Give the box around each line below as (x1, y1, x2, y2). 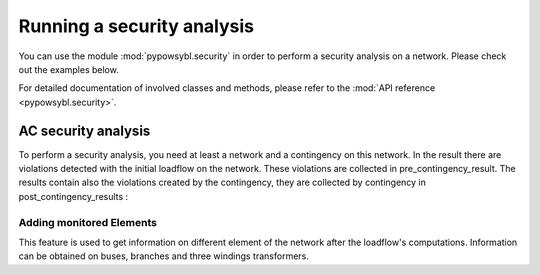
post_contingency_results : (18, 190, 129, 202)
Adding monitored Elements (18, 215, 157, 229)
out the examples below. (18, 63, 119, 75)
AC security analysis (18, 122, 151, 139)
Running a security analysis (18, 15, 255, 37)
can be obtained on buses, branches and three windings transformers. (18, 250, 310, 262)
